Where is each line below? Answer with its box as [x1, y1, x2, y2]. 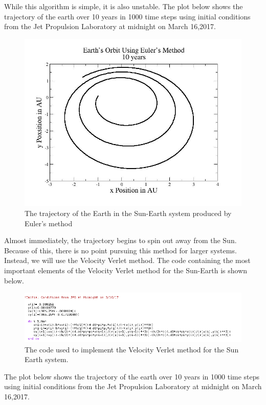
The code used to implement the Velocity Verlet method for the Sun [25, 344, 239, 354]
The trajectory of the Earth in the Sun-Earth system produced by [25, 208, 232, 218]
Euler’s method [25, 218, 73, 228]
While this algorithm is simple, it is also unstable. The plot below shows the [4, 1, 243, 11]
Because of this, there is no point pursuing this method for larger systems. [4, 245, 237, 255]
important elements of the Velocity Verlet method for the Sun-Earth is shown [4, 265, 248, 275]
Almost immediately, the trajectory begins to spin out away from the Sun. [4, 235, 237, 246]
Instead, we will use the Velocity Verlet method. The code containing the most [4, 255, 251, 266]
